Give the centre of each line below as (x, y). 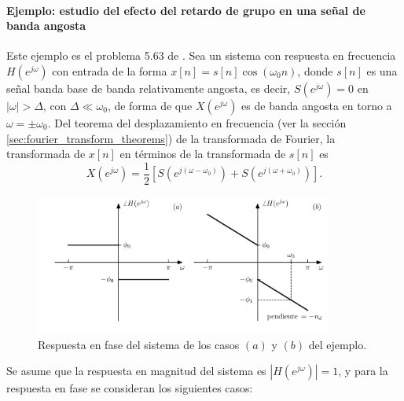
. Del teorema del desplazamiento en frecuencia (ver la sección (197, 122)
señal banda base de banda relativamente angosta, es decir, (149, 88)
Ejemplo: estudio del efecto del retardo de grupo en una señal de (186, 10)
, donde (315, 70)
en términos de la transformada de (203, 154)
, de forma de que (150, 105)
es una (382, 70)
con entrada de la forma (110, 70)
